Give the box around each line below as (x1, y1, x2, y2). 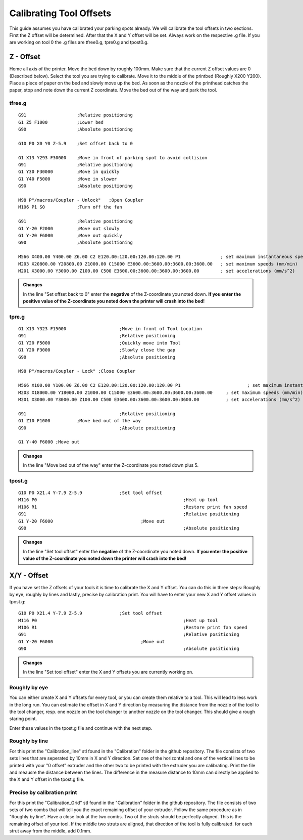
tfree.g (9, 100, 27, 107)
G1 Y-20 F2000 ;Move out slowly (18, 226, 120, 231)
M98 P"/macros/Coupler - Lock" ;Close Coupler (18, 368, 136, 374)
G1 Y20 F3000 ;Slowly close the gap (18, 347, 176, 353)
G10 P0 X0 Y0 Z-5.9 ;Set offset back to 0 (18, 141, 133, 146)
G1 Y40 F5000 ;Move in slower (18, 176, 117, 182)
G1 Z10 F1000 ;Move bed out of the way (18, 418, 141, 424)
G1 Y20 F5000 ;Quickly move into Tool (18, 340, 181, 346)
